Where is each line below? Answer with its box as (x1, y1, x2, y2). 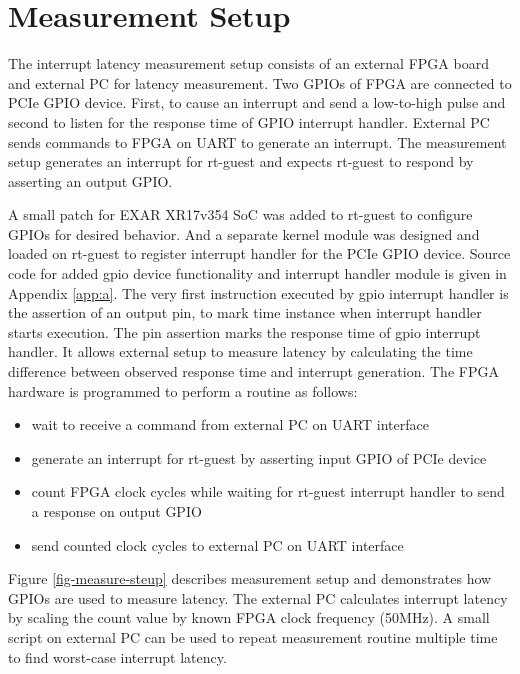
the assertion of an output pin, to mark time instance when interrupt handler (8, 302, 482, 323)
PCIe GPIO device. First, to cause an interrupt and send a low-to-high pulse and (8, 92, 506, 113)
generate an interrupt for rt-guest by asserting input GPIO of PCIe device (31, 447, 487, 468)
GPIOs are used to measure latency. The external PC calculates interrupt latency (8, 587, 508, 608)
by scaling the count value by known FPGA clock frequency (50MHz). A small (8, 607, 490, 628)
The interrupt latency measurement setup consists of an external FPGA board (8, 53, 489, 74)
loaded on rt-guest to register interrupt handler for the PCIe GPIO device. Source (8, 243, 511, 264)
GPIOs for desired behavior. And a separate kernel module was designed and (8, 223, 480, 244)
